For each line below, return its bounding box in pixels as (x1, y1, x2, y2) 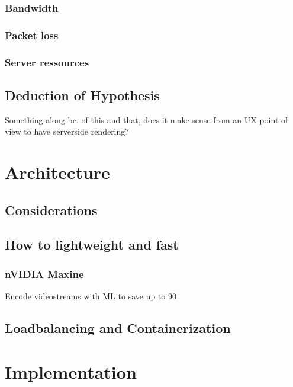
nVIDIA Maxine (5, 266, 84, 281)
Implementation (5, 359, 137, 383)
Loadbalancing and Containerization (5, 319, 231, 337)
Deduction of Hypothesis (5, 85, 160, 104)
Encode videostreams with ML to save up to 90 (5, 290, 176, 302)
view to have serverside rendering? (5, 125, 129, 137)
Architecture (5, 160, 110, 184)
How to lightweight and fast (5, 235, 179, 254)
